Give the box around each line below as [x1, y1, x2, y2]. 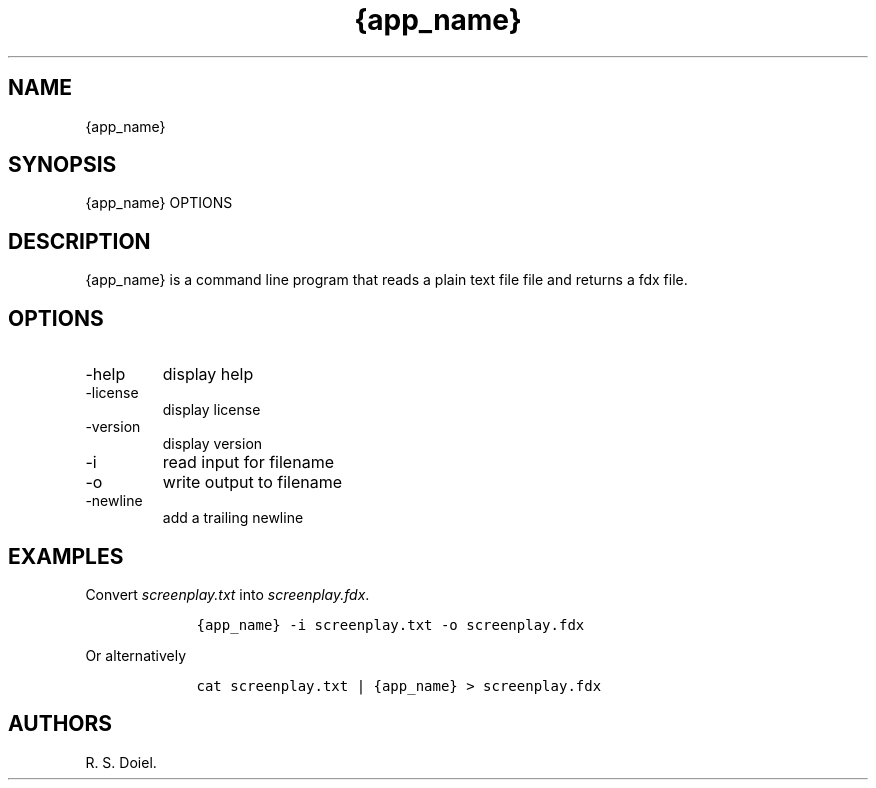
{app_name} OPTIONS [85, 194, 233, 212]
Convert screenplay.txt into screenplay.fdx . [85, 585, 370, 603]
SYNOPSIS [8, 152, 117, 178]
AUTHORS [8, 711, 113, 737]
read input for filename [162, 452, 334, 473]
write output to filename [162, 472, 343, 493]
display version [162, 435, 263, 453]
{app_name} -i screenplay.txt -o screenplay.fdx [196, 616, 585, 633]
